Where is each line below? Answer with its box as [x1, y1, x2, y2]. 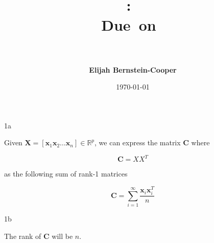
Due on [101, 14, 156, 35]
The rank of [4, 230, 41, 241]
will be [52, 230, 73, 241]
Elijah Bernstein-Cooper [89, 64, 177, 75]
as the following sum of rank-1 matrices [4, 168, 128, 179]
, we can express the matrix [94, 137, 181, 148]
